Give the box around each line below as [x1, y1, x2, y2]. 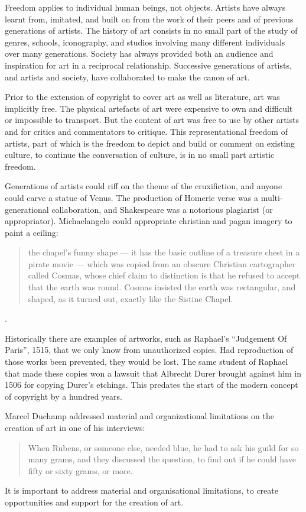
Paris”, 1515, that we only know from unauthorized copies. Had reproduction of [5, 344, 294, 356]
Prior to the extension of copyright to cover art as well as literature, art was [5, 90, 280, 103]
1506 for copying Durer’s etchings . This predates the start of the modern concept [5, 378, 298, 391]
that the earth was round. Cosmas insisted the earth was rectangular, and [28, 281, 296, 293]
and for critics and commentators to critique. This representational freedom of [5, 125, 288, 137]
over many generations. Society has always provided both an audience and [5, 47, 274, 60]
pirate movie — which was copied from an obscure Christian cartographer [28, 257, 296, 270]
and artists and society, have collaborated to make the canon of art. [5, 70, 250, 83]
